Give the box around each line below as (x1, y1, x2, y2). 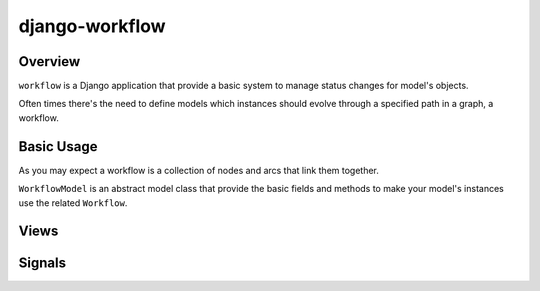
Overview (18, 53, 81, 70)
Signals (18, 255, 67, 272)
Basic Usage (18, 138, 98, 155)
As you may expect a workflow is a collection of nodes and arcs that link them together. (18, 164, 380, 176)
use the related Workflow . (18, 196, 128, 209)
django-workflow (18, 15, 166, 37)
